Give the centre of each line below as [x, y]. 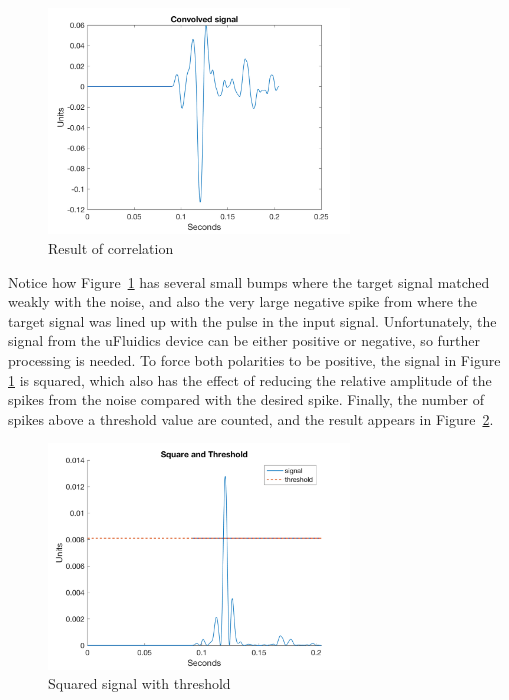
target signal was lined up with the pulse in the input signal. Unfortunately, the [252, 320]
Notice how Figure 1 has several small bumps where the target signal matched [249, 281]
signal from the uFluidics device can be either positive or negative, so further [244, 340]
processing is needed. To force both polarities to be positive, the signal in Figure [254, 360]
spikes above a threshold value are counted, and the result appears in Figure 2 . [251, 418]
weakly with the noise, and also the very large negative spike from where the [242, 301]
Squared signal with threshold [139, 683]
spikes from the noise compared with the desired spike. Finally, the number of [246, 399]
